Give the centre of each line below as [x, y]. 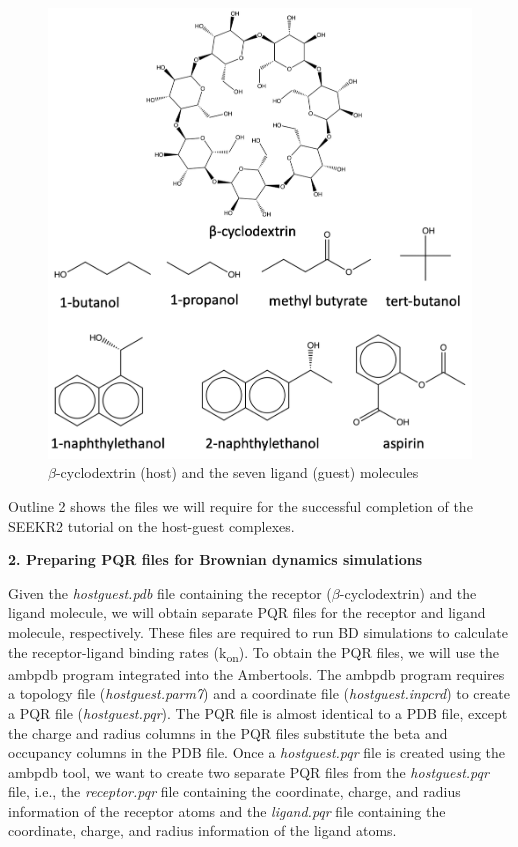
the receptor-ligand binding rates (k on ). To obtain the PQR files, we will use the [254, 653]
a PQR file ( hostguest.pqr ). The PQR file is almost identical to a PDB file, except [258, 712]
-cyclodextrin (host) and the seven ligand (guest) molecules [237, 472]
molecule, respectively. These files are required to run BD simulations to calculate [258, 632]
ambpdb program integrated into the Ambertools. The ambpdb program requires [256, 673]
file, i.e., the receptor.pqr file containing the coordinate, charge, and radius [234, 791]
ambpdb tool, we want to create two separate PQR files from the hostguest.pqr [248, 771]
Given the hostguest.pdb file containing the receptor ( [170, 592]
